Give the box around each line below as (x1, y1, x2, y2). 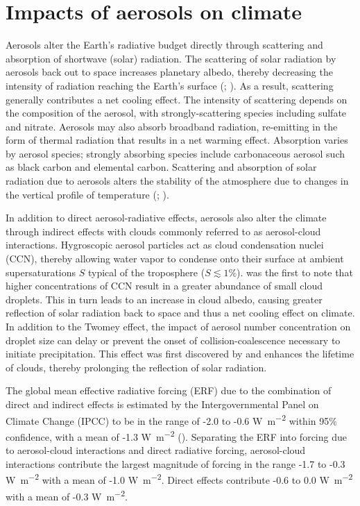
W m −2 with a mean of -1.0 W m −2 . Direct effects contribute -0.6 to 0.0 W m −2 (6, 471, 353, 487)
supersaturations (6, 264, 76, 279)
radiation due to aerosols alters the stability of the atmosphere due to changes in (6, 174, 349, 188)
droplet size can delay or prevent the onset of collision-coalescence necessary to (6, 332, 341, 347)
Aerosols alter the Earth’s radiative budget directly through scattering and (6, 37, 323, 52)
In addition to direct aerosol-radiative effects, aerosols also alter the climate (6, 210, 327, 225)
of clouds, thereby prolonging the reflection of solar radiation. (6, 360, 267, 374)
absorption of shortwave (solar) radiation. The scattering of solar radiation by (6, 51, 336, 65)
